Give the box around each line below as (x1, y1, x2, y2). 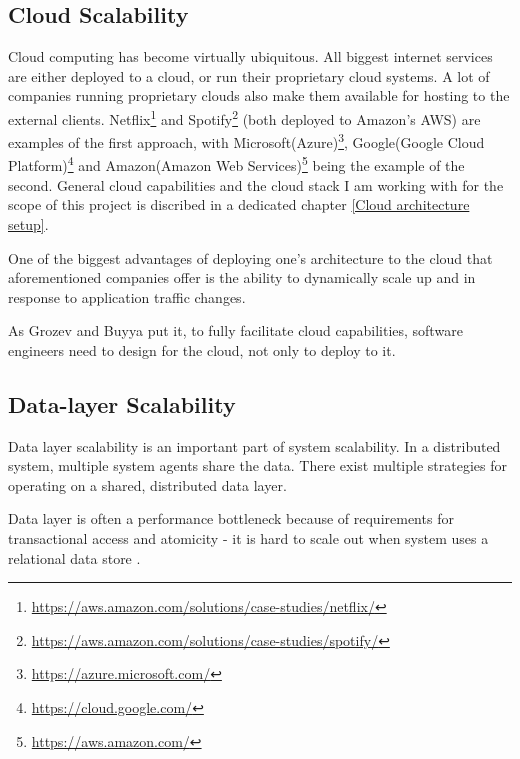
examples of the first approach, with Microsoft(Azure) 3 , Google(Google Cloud (8, 129, 485, 152)
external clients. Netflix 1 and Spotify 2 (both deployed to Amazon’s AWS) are (8, 105, 481, 129)
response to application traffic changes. (8, 286, 246, 307)
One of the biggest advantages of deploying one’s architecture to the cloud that (8, 247, 493, 268)
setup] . (8, 213, 49, 234)
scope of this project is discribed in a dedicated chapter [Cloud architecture (8, 194, 470, 215)
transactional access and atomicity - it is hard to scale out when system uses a (8, 528, 489, 549)
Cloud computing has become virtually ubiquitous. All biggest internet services (8, 46, 493, 67)
